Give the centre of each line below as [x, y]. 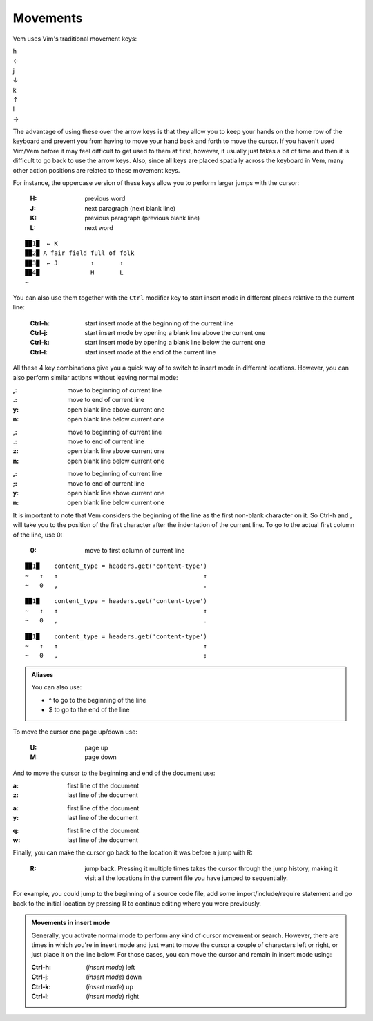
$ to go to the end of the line [89, 709]
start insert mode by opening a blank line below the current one [175, 343]
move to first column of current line [135, 550]
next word [99, 227]
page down [101, 757]
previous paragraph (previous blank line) [142, 218]
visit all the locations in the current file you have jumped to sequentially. [186, 878]
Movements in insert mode [71, 923]
